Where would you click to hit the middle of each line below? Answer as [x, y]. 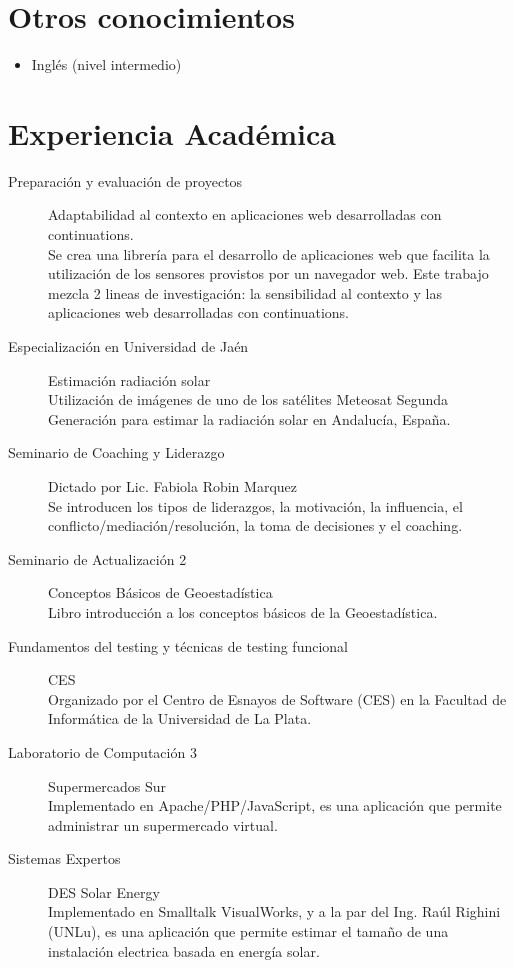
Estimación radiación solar [129, 379]
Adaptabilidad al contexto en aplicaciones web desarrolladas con [245, 214]
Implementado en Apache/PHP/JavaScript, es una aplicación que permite [275, 805]
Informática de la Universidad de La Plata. [180, 718]
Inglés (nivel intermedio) [106, 64]
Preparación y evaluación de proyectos [125, 180]
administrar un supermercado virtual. [163, 824]
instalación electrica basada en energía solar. [184, 950]
